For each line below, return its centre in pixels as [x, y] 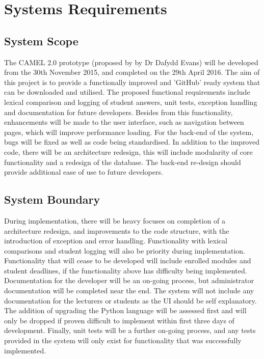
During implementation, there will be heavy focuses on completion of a [115, 220]
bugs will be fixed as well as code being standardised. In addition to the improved [132, 142]
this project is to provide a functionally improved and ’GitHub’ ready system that [132, 82]
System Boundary [52, 199]
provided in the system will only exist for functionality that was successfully [123, 340]
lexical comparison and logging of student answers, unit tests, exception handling [131, 102]
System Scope [41, 40]
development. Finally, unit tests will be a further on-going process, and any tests [130, 330]
